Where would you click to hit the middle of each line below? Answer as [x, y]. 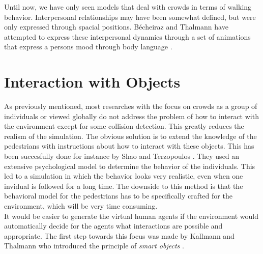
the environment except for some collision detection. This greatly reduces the [124, 126]
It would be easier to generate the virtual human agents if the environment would [131, 216]
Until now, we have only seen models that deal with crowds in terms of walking [128, 7]
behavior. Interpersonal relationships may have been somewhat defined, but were [130, 17]
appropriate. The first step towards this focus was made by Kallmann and [119, 235]
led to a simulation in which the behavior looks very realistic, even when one [124, 176]
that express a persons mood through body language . [88, 47]
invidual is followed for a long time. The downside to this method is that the [124, 186]
